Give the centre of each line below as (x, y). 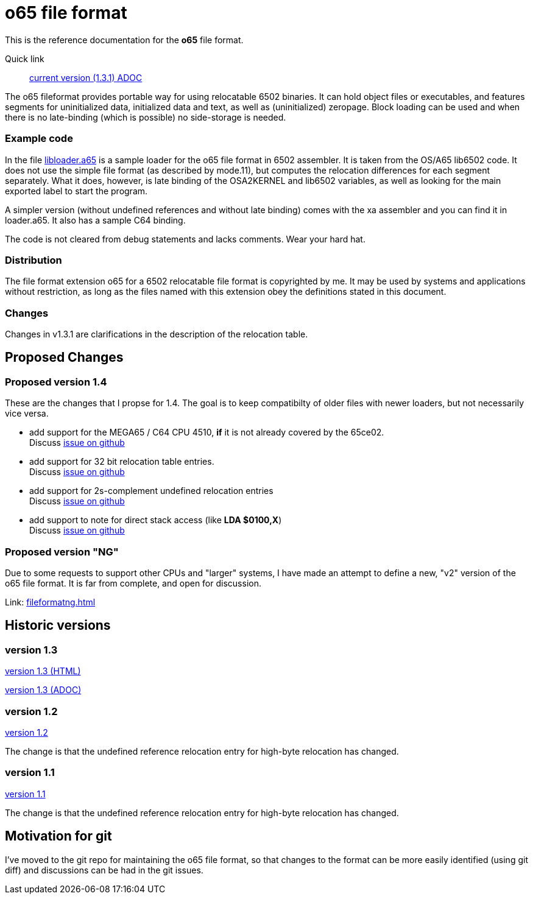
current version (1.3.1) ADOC (86, 77)
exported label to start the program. (76, 191)
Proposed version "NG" (62, 552)
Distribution (34, 260)
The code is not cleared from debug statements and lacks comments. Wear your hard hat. (185, 239)
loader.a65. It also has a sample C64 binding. (95, 220)
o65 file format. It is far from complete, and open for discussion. (133, 583)
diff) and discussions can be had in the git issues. (104, 870)
